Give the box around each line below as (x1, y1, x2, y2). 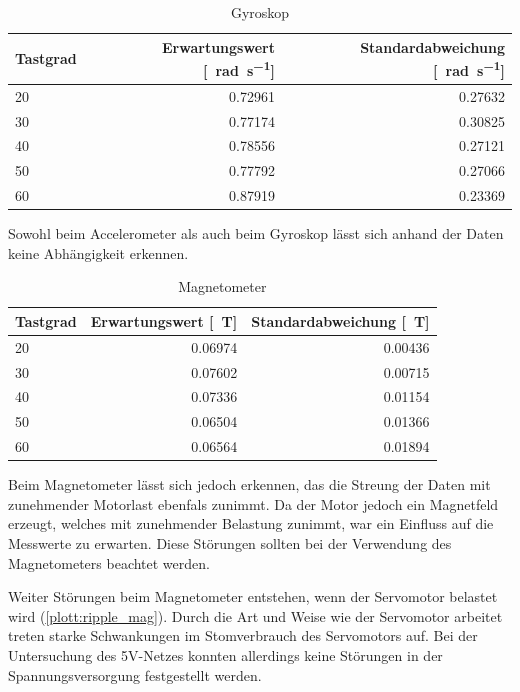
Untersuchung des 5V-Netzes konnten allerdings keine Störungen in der (8, 645, 443, 665)
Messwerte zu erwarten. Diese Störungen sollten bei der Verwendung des (8, 533, 452, 554)
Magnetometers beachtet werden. (8, 552, 210, 573)
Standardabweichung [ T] (251, 310, 430, 331)
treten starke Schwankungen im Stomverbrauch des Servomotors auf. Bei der (8, 625, 478, 646)
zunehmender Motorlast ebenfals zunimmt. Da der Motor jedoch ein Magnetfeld (8, 493, 499, 514)
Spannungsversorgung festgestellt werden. (8, 664, 262, 685)
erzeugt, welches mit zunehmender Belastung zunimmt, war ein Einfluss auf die (8, 513, 494, 534)
